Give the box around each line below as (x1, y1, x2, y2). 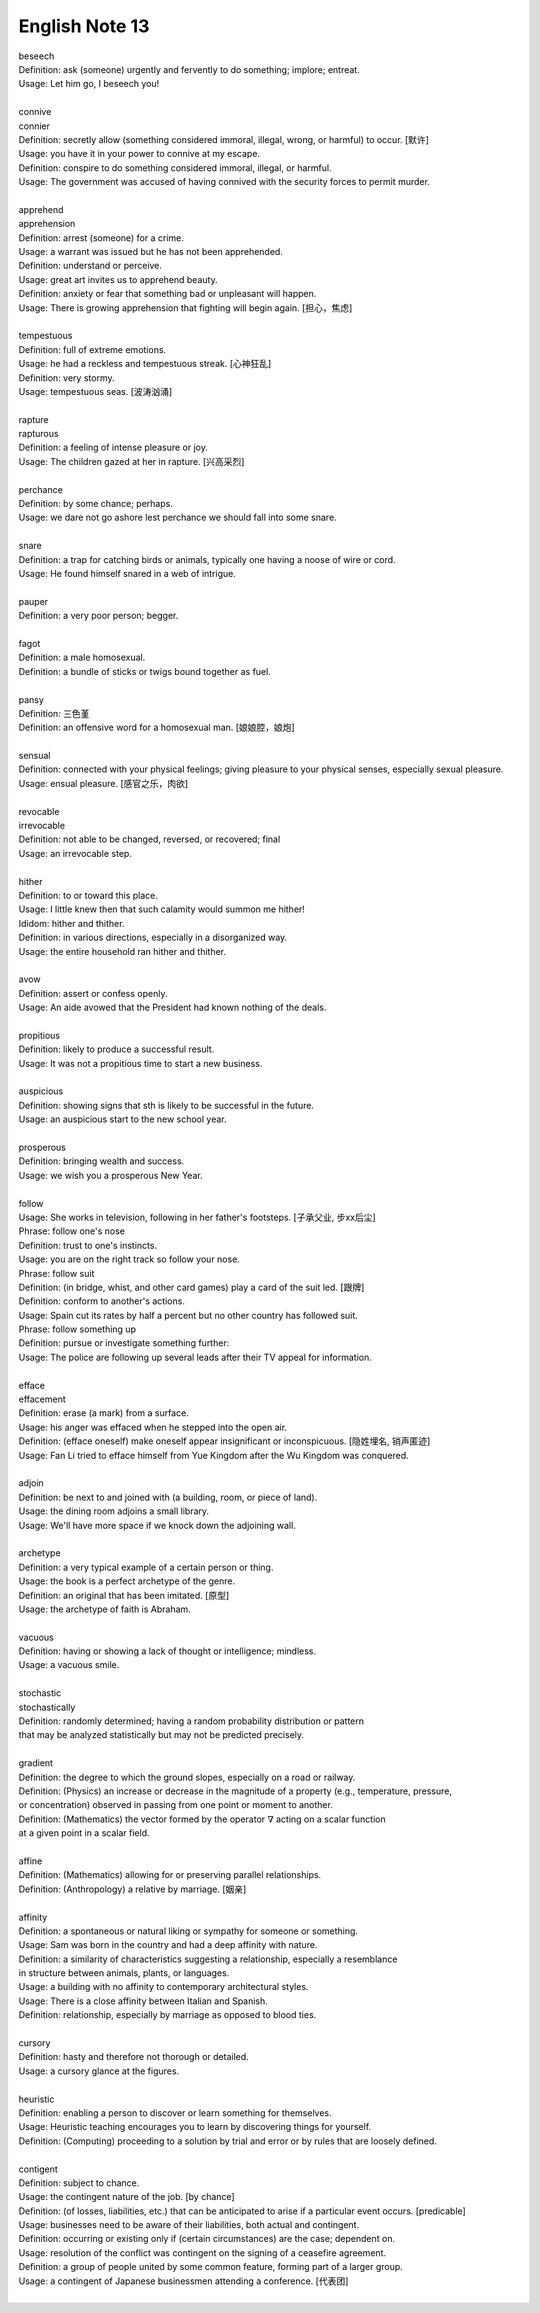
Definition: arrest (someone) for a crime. (18, 231, 185, 244)
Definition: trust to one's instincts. (18, 1239, 158, 1251)
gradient (18, 1757, 54, 1769)
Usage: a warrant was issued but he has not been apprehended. (18, 246, 284, 258)
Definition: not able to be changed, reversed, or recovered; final (18, 833, 281, 845)
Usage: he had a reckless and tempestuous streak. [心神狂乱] (18, 358, 272, 370)
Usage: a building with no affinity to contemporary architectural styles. (18, 1981, 309, 1993)
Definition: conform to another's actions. (18, 1295, 185, 1307)
